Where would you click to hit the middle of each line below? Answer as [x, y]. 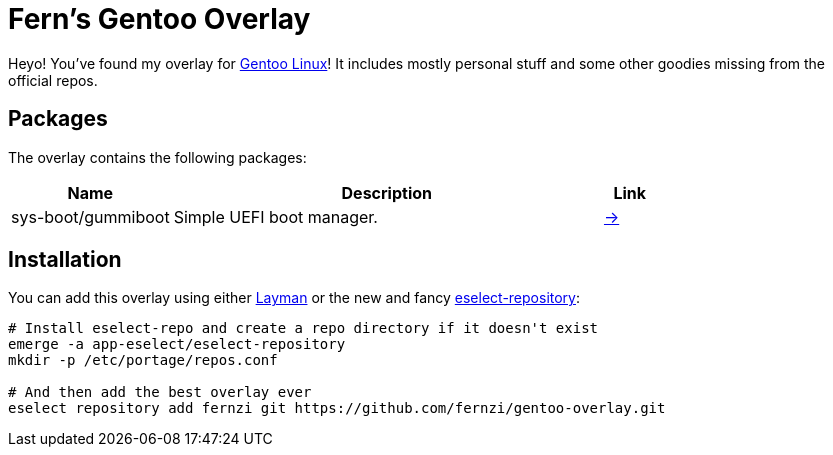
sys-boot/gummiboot [90, 216]
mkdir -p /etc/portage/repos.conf [143, 360]
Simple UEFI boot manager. [275, 216]
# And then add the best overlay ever [160, 392]
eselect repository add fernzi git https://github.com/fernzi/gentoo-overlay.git [337, 408]
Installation [65, 260]
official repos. [53, 80]
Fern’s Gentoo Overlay [159, 19]
